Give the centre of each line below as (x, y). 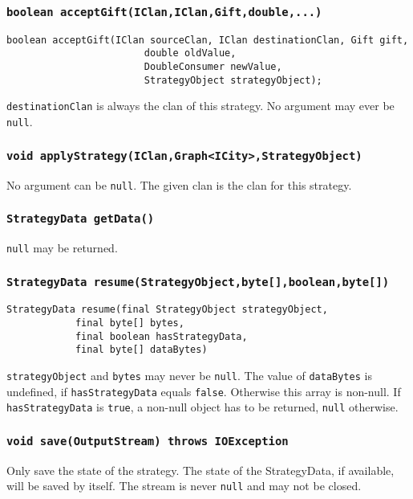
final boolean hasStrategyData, (161, 336)
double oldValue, (190, 53)
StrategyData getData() (81, 219)
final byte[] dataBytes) (141, 350)
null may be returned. (62, 247)
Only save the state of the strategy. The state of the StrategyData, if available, (200, 470)
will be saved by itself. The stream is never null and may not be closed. (184, 486)
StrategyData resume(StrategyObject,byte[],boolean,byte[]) (198, 282)
